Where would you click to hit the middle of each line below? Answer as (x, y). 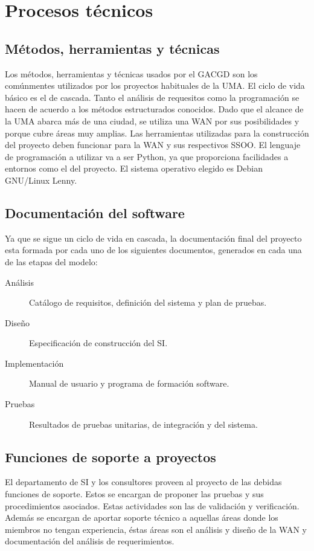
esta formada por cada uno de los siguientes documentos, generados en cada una (153, 250)
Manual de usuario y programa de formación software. (129, 383)
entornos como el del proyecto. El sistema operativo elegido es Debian (134, 168)
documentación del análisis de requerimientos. (90, 541)
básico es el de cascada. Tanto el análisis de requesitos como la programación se (152, 97)
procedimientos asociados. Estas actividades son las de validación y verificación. (152, 505)
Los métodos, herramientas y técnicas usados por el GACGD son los (131, 73)
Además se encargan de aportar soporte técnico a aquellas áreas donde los (142, 517)
